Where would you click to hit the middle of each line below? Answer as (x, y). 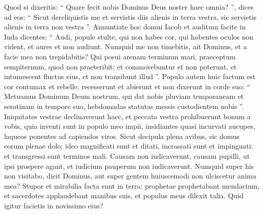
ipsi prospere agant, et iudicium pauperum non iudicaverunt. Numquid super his (129, 166)
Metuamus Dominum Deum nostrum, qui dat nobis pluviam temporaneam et (124, 96)
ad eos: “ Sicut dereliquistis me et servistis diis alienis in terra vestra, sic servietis (130, 16)
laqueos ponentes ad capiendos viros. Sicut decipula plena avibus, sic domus (122, 136)
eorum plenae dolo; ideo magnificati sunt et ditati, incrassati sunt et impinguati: (129, 146)
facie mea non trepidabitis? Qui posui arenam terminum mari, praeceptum (120, 56)
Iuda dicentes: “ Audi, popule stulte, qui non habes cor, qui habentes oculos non (129, 36)
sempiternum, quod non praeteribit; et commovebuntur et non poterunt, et (120, 66)
